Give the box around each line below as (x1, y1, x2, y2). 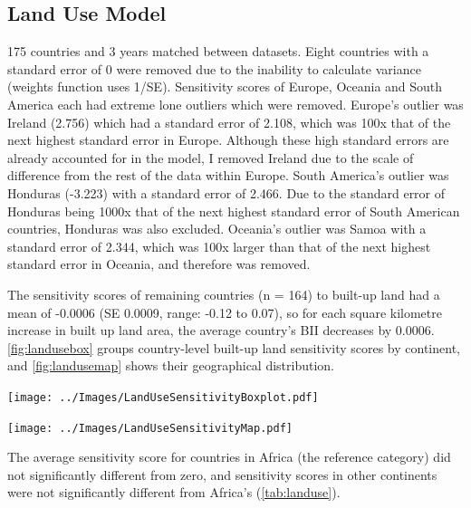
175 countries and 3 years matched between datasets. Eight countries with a (7, 42, 429, 61)
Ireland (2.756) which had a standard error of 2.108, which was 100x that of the (7, 112, 451, 131)
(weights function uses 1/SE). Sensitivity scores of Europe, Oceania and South (7, 77, 443, 96)
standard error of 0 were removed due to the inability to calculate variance (7, 59, 421, 78)
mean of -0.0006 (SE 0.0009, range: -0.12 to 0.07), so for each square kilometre (7, 302, 442, 321)
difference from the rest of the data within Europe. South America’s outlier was (7, 166, 449, 185)
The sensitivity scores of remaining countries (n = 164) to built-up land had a (7, 284, 440, 303)
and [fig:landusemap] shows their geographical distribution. (7, 356, 335, 375)
